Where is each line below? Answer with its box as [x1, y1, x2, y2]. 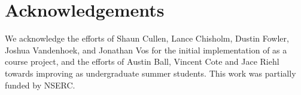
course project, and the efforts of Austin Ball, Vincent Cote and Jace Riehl [5, 55, 279, 68]
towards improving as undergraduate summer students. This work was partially [5, 66, 296, 79]
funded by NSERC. [5, 78, 75, 91]
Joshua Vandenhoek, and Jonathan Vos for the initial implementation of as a [5, 43, 287, 56]
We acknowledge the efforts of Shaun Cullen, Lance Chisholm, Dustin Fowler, [5, 32, 289, 45]
